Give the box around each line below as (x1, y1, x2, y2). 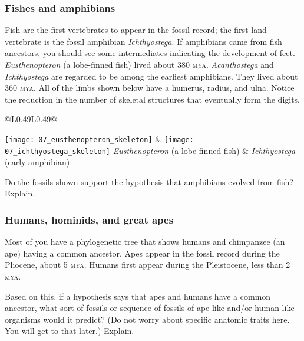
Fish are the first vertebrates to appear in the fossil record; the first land (5, 24, 267, 36)
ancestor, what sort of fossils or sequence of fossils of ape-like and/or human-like (5, 301, 295, 314)
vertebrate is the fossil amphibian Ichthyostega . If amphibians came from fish (5, 35, 282, 47)
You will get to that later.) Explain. (5, 324, 134, 337)
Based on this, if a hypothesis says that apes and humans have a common (5, 290, 271, 302)
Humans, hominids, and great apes (5, 212, 174, 227)
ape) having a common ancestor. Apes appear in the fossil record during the (5, 247, 280, 259)
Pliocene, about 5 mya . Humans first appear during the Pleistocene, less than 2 (5, 258, 290, 271)
